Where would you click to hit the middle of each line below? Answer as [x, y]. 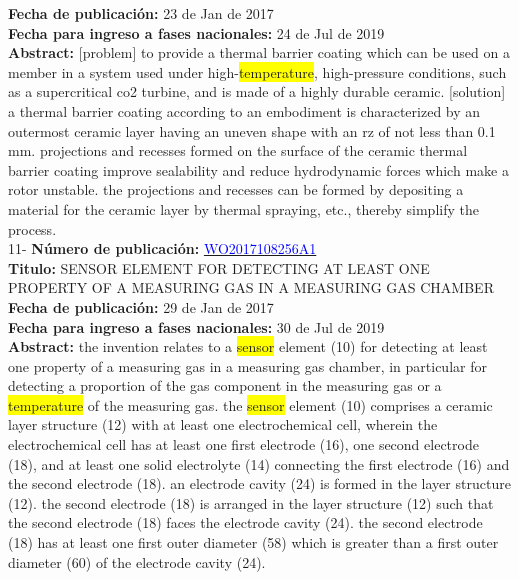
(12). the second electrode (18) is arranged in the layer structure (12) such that [251, 502]
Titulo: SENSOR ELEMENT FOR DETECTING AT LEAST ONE [219, 267]
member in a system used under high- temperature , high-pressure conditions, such [257, 71]
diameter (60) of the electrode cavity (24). [137, 561]
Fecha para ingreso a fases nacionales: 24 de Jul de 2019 [196, 32]
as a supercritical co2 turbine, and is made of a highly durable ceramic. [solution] [257, 91]
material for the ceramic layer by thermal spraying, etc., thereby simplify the [243, 208]
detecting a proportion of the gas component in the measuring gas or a [225, 385]
